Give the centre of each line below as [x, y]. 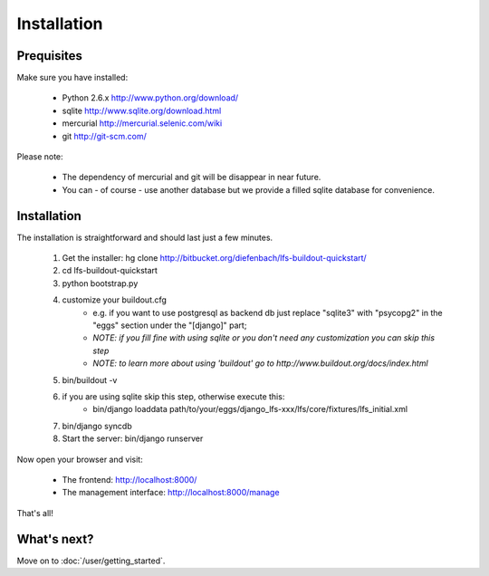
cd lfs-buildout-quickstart [110, 271]
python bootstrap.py [100, 283]
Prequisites [50, 56]
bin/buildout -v [90, 379]
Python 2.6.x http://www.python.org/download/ [150, 98]
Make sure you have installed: [72, 78]
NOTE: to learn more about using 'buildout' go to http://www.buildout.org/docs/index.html [261, 363]
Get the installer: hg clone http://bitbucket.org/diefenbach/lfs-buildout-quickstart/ [214, 258]
